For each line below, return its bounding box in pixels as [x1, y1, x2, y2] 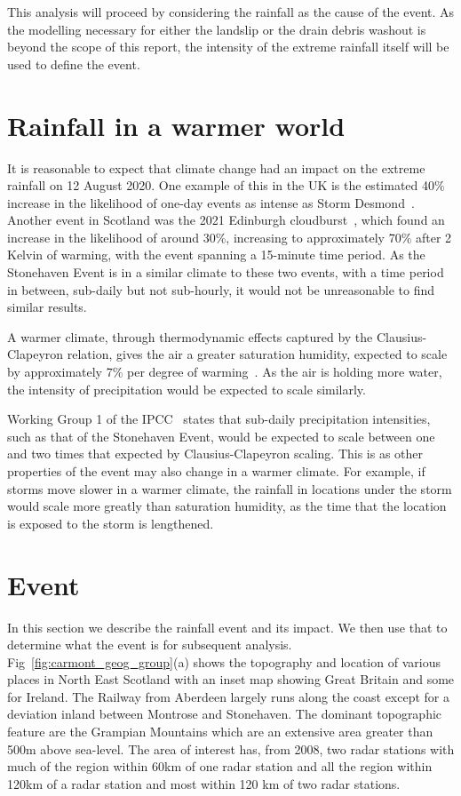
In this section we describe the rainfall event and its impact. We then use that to [7, 617, 448, 636]
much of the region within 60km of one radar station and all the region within [7, 757, 433, 776]
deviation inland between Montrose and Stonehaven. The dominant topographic [7, 704, 442, 723]
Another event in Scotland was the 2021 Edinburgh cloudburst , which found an [7, 211, 445, 229]
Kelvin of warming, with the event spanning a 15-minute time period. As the [7, 245, 425, 264]
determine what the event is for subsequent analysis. [7, 635, 292, 654]
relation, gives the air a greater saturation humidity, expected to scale [67, 345, 448, 363]
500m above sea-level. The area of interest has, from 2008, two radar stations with [7, 739, 455, 758]
